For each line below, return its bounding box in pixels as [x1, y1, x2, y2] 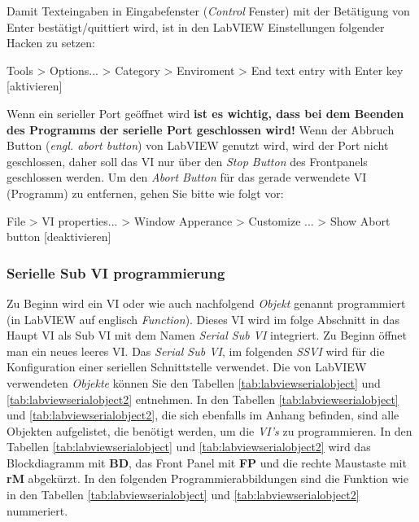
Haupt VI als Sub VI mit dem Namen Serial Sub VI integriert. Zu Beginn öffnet [7, 327, 407, 344]
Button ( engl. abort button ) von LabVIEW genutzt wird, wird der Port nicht [7, 137, 389, 154]
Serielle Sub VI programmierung [7, 262, 225, 283]
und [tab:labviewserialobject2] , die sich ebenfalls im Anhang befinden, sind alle [7, 406, 399, 423]
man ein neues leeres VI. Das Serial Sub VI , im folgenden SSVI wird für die [7, 342, 385, 359]
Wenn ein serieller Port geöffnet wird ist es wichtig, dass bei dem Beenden [7, 104, 404, 121]
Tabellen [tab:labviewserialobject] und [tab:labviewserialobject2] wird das [7, 438, 371, 455]
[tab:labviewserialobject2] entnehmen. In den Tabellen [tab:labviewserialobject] [7, 390, 399, 407]
